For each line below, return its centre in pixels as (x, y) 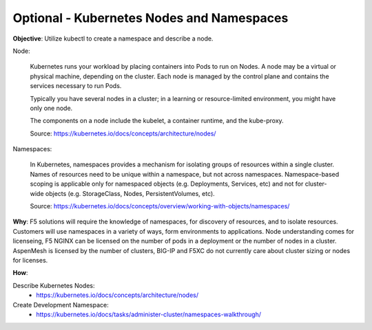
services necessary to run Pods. (76, 86)
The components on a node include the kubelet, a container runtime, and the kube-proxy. (157, 121)
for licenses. (30, 260)
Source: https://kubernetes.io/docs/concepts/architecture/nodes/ (123, 133)
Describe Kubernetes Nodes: (54, 285)
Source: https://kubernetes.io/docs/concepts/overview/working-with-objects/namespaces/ (160, 206)
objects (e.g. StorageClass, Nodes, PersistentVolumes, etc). (130, 193)
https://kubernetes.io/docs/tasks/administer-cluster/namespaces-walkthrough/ (149, 314)
